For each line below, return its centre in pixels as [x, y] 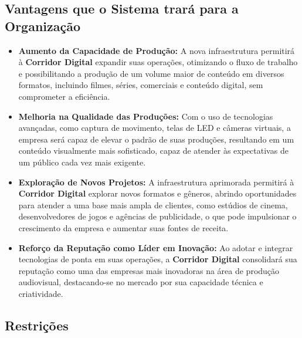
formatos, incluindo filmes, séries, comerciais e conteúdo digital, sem [141, 85]
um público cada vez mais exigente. [82, 162]
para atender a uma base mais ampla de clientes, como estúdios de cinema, [153, 205]
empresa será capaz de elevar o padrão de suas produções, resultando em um [156, 139]
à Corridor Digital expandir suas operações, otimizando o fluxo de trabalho [158, 62]
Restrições [37, 325]
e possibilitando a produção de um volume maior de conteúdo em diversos [151, 73]
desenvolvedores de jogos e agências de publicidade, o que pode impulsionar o [157, 216]
